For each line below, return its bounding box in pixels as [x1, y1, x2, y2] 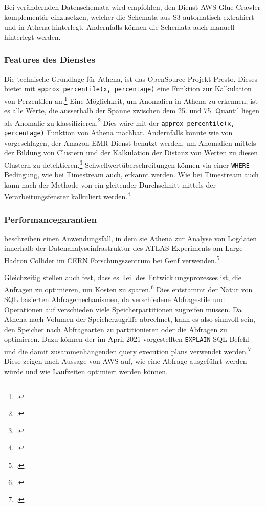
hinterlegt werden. [4, 31, 61, 42]
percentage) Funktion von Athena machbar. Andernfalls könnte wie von [4, 127, 233, 137]
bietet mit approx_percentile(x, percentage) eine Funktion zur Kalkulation [4, 83, 252, 94]
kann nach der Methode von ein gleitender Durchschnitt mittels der [4, 179, 216, 190]
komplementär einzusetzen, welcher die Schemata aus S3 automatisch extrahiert [4, 11, 254, 22]
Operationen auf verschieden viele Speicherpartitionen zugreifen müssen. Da [4, 304, 242, 314]
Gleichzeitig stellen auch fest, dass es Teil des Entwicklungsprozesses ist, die [4, 272, 241, 283]
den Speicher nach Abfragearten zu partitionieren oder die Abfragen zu [4, 324, 227, 334]
